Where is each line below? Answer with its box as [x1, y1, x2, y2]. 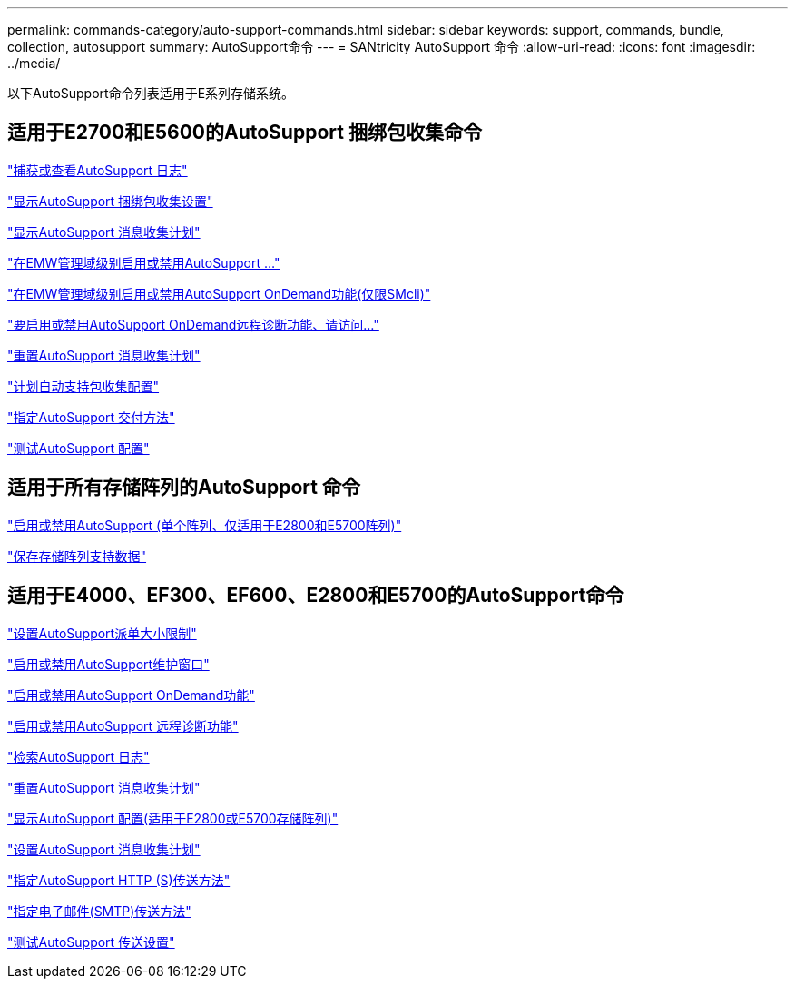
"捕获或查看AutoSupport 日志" [7, 162, 188, 178]
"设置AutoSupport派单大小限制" [7, 625, 197, 641]
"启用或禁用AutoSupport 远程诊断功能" [7, 717, 239, 734]
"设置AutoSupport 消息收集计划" [7, 841, 201, 857]
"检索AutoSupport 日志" [7, 748, 150, 764]
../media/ [7, 55, 61, 71]
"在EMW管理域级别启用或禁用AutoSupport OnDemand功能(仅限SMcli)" [7, 285, 431, 301]
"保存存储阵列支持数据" [7, 547, 147, 564]
